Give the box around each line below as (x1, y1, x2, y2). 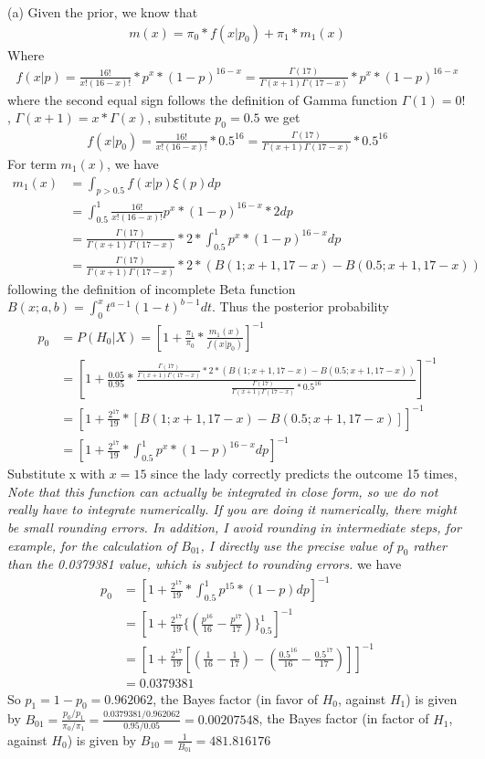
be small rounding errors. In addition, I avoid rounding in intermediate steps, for (7, 517, 461, 536)
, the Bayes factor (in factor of (258, 709, 429, 728)
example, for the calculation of (7, 535, 177, 554)
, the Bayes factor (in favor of (153, 689, 319, 708)
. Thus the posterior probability (211, 297, 389, 316)
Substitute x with (7, 464, 106, 483)
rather (413, 535, 447, 554)
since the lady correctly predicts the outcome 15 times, (151, 464, 458, 483)
